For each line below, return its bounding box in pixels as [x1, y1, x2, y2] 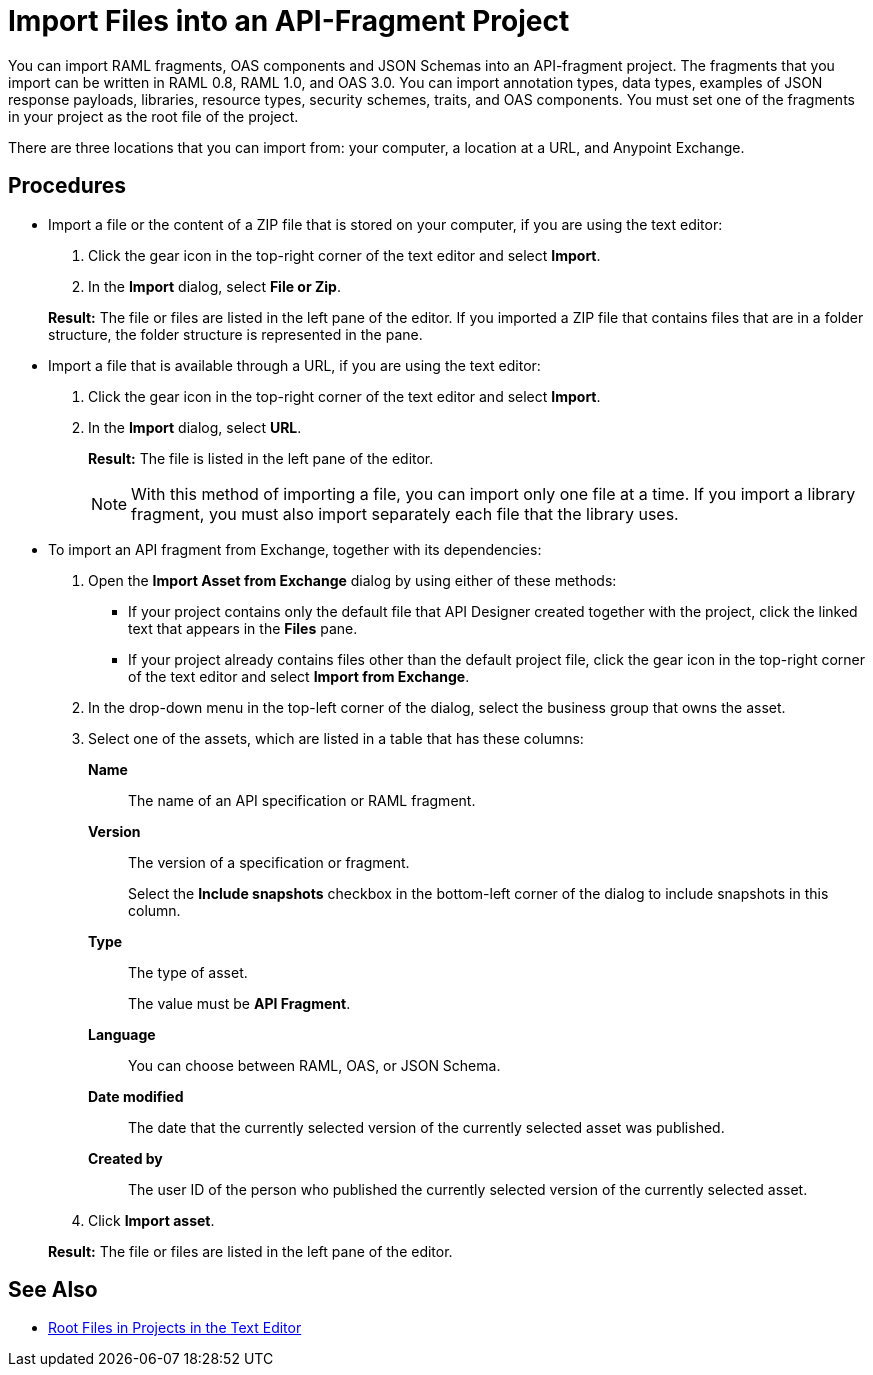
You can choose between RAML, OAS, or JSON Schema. [128, 1056, 501, 1074]
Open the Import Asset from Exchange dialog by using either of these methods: [88, 571, 617, 589]
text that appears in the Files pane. [128, 619, 358, 637]
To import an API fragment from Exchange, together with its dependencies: [48, 540, 542, 558]
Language [88, 1025, 156, 1043]
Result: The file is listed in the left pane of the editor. [88, 449, 434, 467]
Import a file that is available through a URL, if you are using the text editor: [48, 356, 541, 374]
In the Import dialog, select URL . [88, 418, 302, 436]
